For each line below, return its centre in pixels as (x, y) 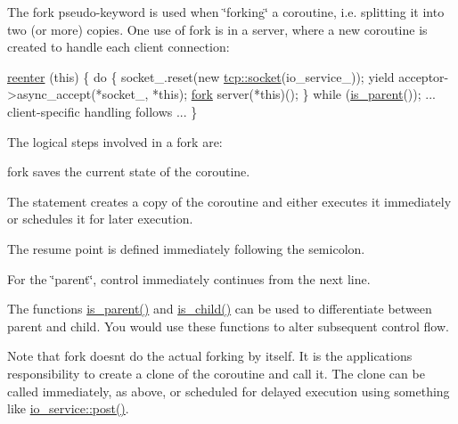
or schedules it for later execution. (100, 219)
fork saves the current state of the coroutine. (129, 171)
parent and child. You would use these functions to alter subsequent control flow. (228, 326)
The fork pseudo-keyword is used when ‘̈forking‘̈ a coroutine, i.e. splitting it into (226, 12)
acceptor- (424, 76)
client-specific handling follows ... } (102, 111)
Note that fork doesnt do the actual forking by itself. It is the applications (210, 356)
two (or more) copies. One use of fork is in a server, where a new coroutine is (217, 29)
